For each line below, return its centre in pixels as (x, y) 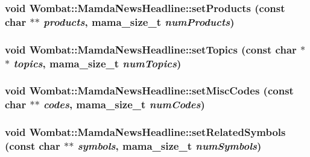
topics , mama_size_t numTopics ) (97, 63)
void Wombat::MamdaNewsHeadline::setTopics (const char (151, 49)
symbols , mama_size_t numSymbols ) (169, 146)
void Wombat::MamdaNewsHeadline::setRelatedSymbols (145, 132)
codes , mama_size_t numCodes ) (124, 104)
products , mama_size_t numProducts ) (139, 21)
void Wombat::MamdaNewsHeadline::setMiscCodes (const (149, 91)
